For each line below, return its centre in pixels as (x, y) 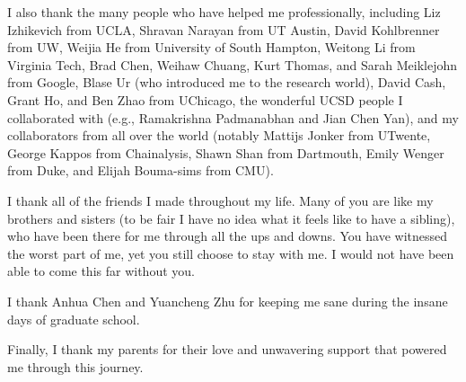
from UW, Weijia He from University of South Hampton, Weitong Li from (211, 47)
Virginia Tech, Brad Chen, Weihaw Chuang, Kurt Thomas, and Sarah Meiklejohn (232, 64)
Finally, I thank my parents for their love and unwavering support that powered (227, 349)
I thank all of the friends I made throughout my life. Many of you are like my (220, 200)
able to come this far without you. (101, 271)
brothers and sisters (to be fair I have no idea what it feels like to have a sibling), (231, 218)
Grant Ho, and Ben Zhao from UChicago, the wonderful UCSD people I (205, 99)
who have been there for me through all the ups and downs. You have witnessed (228, 236)
